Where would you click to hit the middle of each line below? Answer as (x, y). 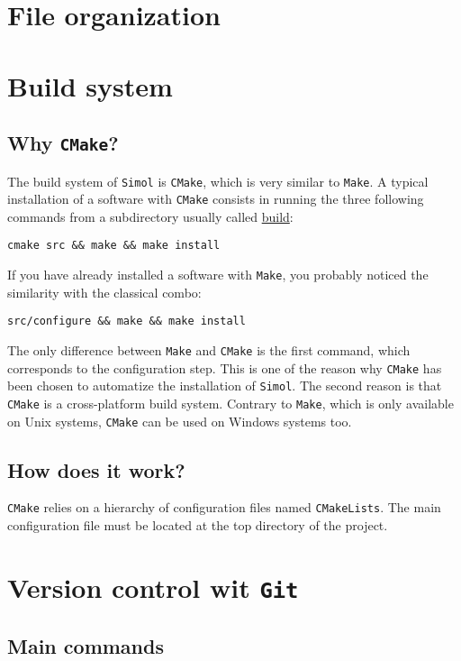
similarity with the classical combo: (104, 292)
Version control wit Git (153, 587)
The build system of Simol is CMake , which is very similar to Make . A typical (218, 181)
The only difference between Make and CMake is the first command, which (209, 350)
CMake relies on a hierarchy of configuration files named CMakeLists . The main (224, 507)
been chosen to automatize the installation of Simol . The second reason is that (225, 386)
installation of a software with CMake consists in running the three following (216, 199)
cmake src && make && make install (114, 246)
